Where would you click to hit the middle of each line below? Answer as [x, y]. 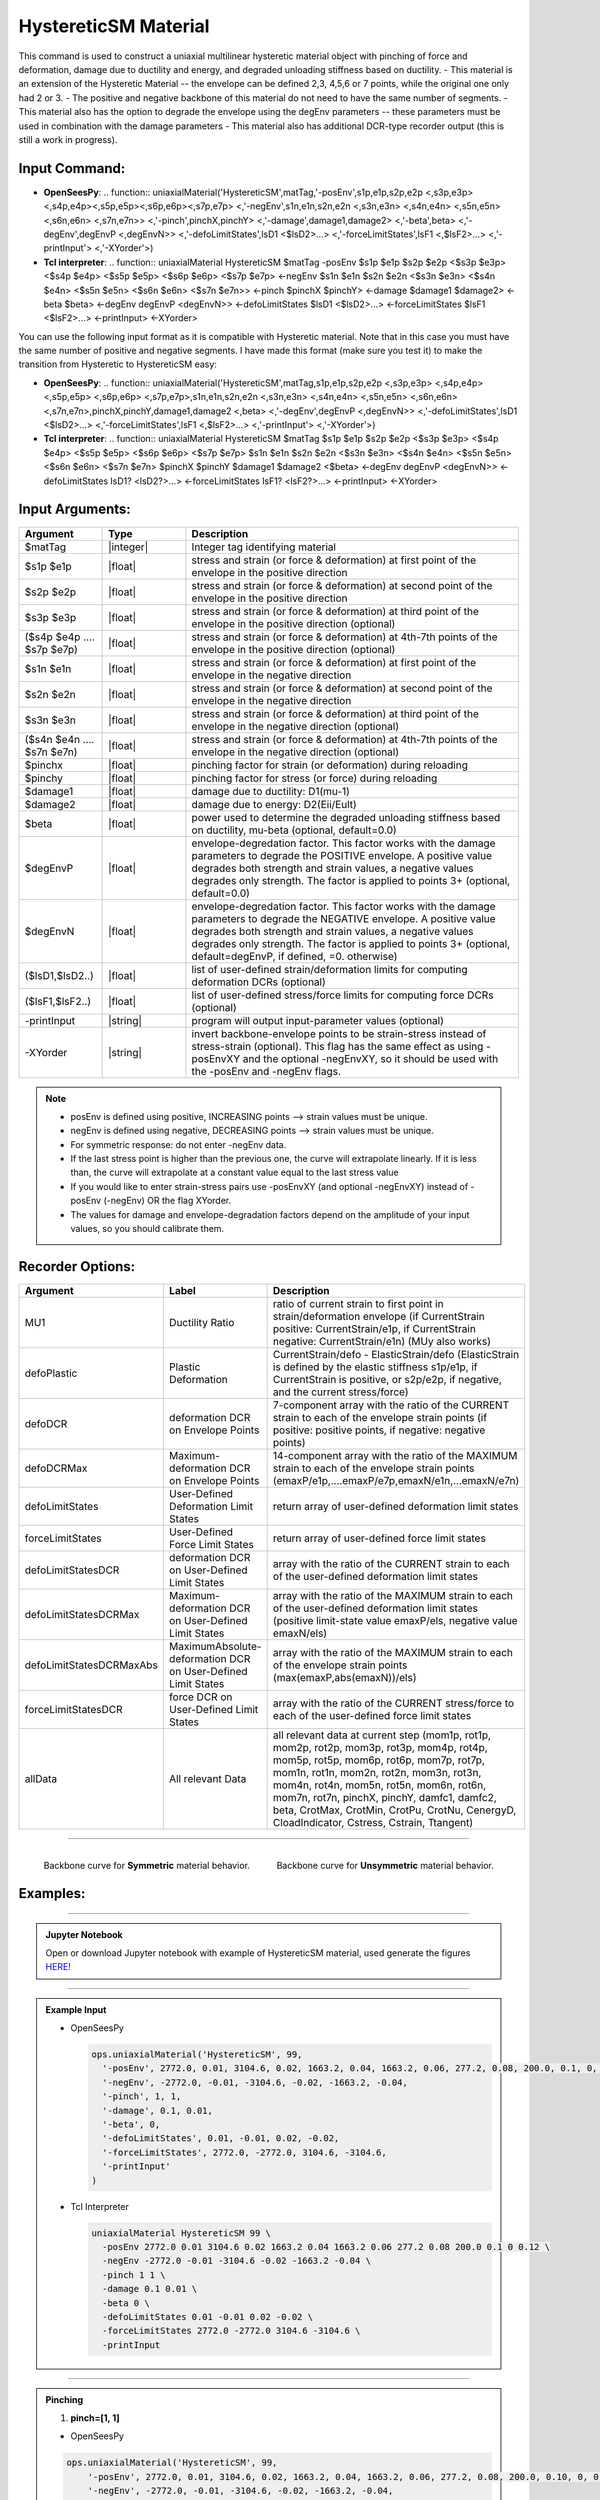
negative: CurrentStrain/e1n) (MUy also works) [382, 1341]
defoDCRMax [56, 1468]
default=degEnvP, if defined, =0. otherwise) [294, 956]
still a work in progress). [68, 139]
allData [41, 1778]
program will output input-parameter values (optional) [318, 1020]
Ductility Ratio [201, 1322]
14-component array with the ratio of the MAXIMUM [395, 1455]
